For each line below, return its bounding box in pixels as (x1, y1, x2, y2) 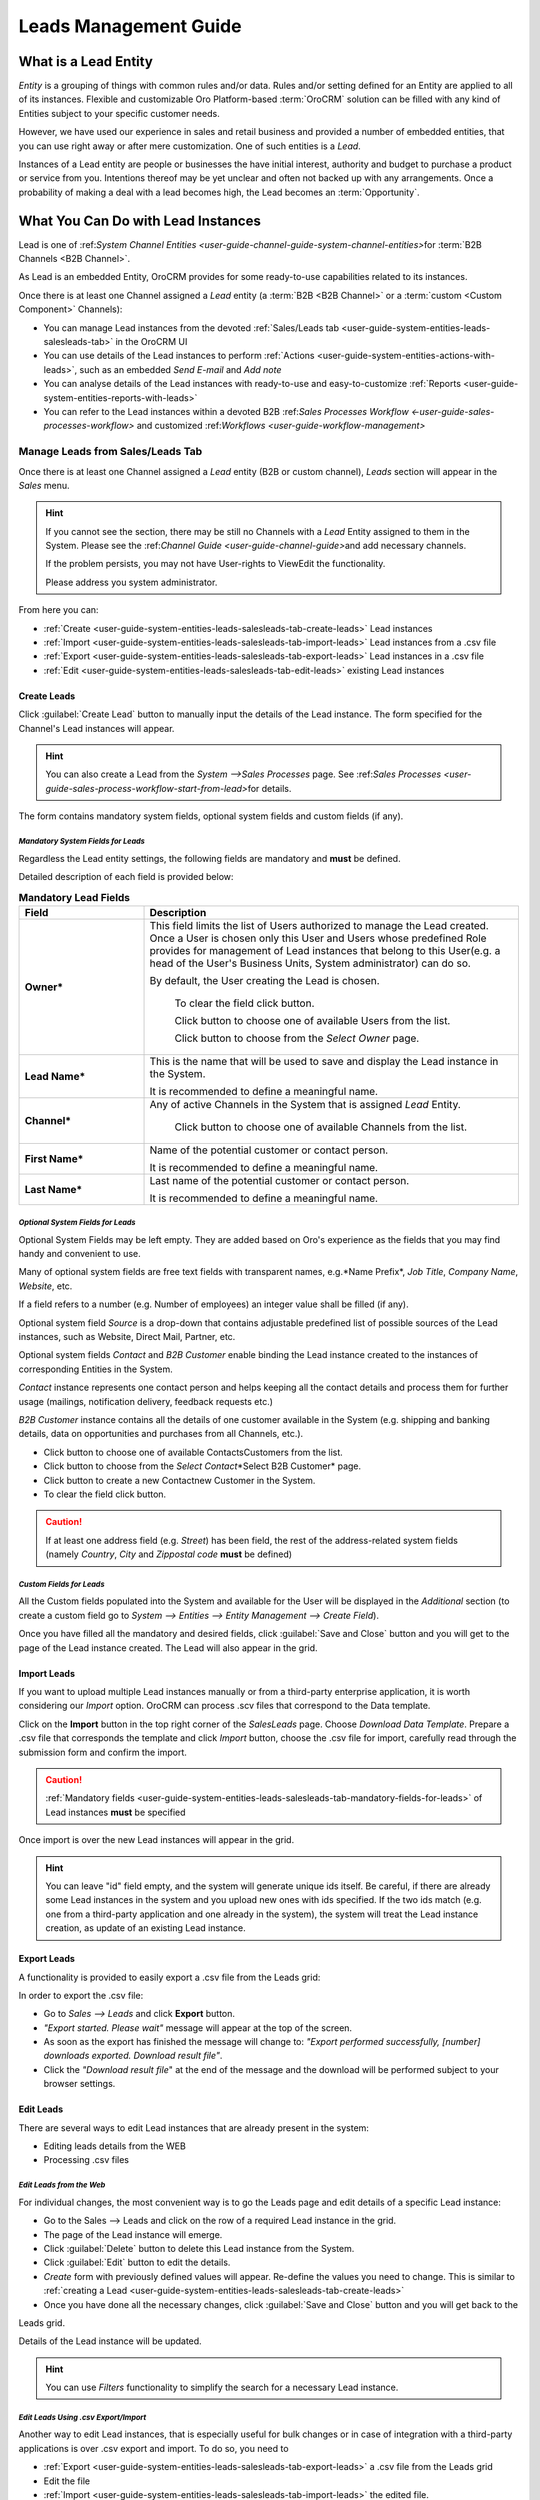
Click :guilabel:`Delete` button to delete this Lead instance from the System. (43, 2242, 355, 2254)
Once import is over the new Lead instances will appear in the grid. (18, 1834, 295, 1846)
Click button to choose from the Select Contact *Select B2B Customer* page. (43, 1460, 362, 1472)
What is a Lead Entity (18, 53, 154, 70)
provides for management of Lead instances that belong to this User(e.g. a (149, 943, 501, 957)
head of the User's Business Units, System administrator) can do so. (149, 956, 472, 970)
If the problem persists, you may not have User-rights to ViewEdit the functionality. (45, 558, 386, 570)
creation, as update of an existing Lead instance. (45, 1922, 247, 1934)
